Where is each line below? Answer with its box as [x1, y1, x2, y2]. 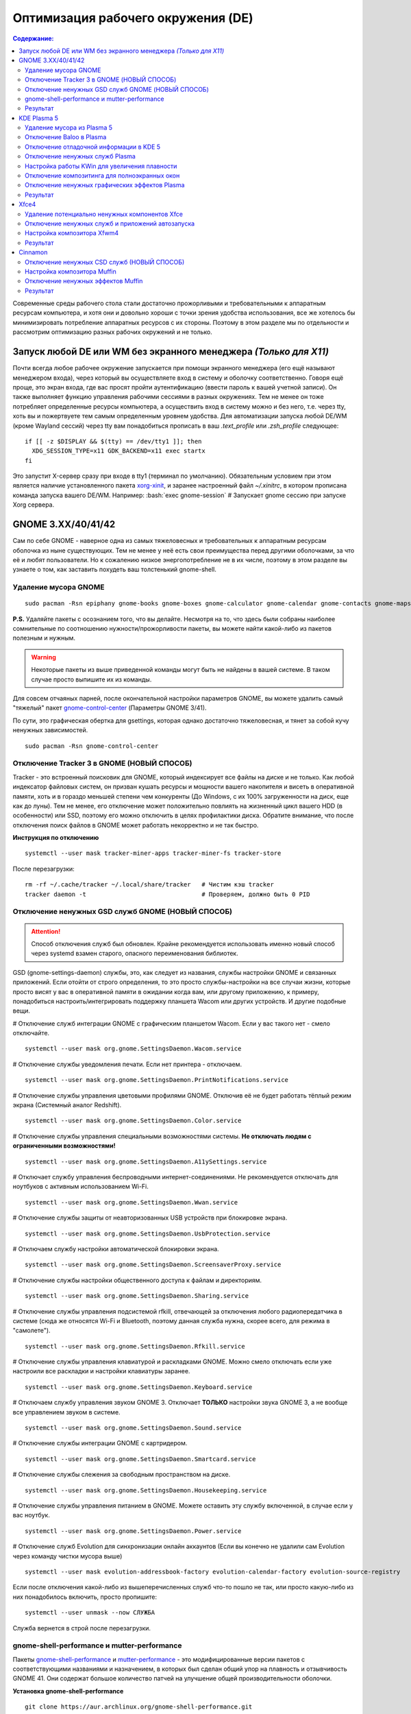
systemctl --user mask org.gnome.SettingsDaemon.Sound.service [25, 1424, 242, 1432]
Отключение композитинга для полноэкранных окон [25, 171, 180, 180]
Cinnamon [18, 248, 48, 256]
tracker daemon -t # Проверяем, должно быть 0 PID [25, 890, 310, 898]
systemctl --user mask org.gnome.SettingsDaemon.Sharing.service [25, 1292, 249, 1300]
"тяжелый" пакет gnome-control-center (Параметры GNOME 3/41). [12, 703, 207, 712]
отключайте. [12, 1029, 50, 1037]
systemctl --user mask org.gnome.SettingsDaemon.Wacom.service [25, 1045, 242, 1052]
